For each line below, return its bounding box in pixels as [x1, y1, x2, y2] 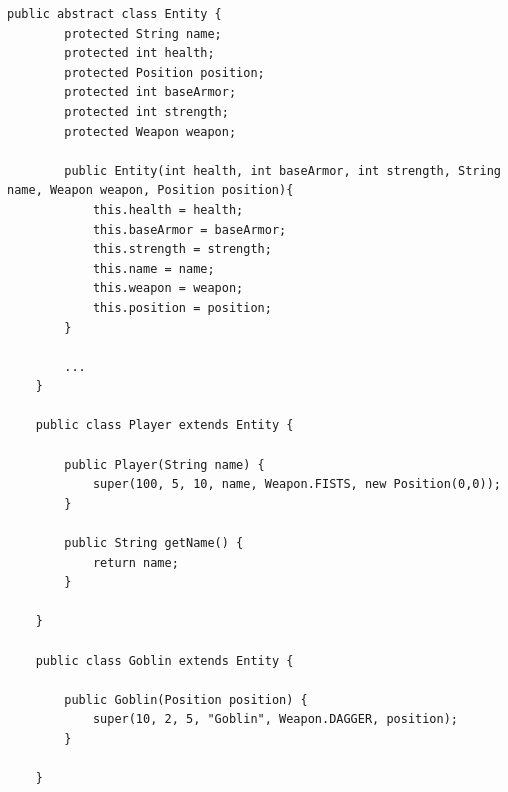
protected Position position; [64, 65, 265, 80]
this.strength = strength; [92, 242, 272, 257]
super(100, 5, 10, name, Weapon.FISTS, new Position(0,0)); [92, 477, 501, 492]
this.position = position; [92, 300, 272, 315]
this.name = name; [92, 261, 215, 276]
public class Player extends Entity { [35, 418, 294, 433]
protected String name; [64, 26, 222, 41]
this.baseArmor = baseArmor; [92, 222, 287, 237]
